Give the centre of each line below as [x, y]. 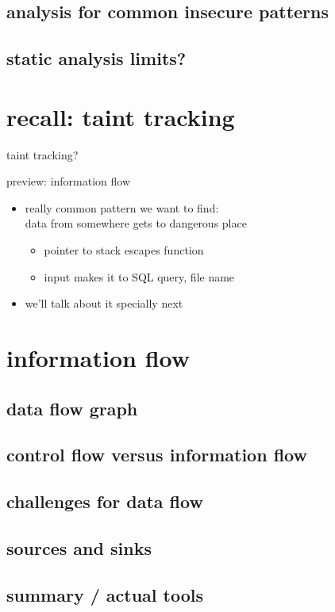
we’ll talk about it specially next [104, 303]
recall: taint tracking [121, 116]
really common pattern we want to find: [122, 207]
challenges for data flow [105, 501]
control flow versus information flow [157, 455]
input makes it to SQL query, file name [139, 276]
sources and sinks [79, 547]
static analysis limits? [96, 58]
